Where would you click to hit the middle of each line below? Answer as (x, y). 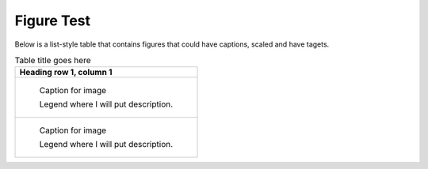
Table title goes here (53, 61)
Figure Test (53, 21)
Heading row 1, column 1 (66, 73)
